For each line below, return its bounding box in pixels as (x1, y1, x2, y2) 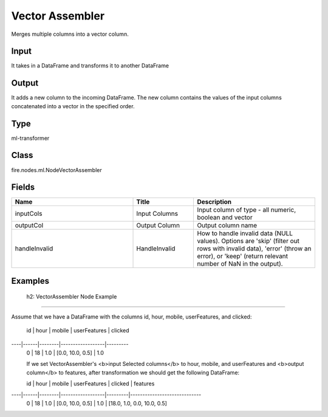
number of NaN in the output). (197, 260, 283, 268)
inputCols (15, 210, 43, 218)
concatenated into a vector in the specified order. (11, 102, 135, 109)
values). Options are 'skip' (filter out (197, 237, 300, 246)
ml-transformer (11, 134, 50, 142)
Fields (11, 182, 35, 193)
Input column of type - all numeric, (197, 205, 296, 214)
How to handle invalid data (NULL (197, 229, 293, 238)
